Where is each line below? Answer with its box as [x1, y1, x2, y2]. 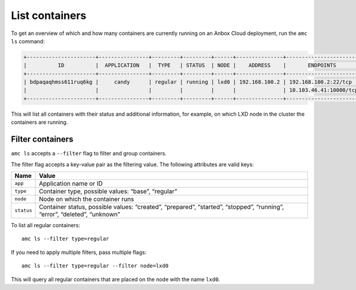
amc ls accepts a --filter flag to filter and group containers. [11, 150, 167, 157]
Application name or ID [39, 179, 103, 187]
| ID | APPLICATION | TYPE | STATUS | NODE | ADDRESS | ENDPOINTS [23, 62, 336, 69]
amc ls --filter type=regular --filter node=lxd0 [21, 263, 169, 269]
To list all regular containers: [11, 221, 80, 228]
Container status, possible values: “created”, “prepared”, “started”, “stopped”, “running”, [39, 202, 284, 211]
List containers [11, 9, 87, 22]
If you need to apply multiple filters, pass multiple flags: [11, 248, 147, 256]
